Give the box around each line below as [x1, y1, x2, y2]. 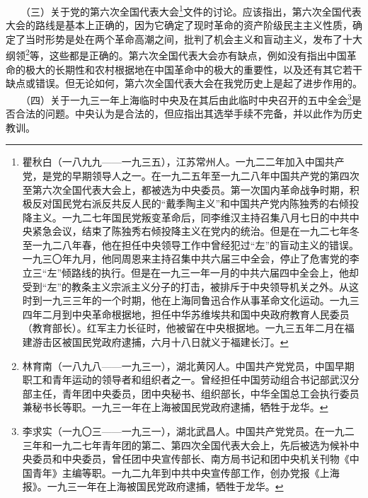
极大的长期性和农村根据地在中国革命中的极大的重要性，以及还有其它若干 [25, 62, 362, 76]
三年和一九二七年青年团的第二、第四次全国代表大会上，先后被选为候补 [22, 437, 350, 452]
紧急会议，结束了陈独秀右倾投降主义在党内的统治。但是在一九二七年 [32, 224, 350, 238]
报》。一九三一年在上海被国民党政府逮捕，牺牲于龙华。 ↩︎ [22, 479, 284, 494]
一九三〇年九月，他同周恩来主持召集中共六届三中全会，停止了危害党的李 [22, 251, 360, 266]
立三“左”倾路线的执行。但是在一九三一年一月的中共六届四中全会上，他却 [22, 265, 360, 280]
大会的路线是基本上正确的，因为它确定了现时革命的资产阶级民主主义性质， [6, 18, 352, 33]
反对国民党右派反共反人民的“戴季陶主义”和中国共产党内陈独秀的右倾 [32, 196, 350, 211]
